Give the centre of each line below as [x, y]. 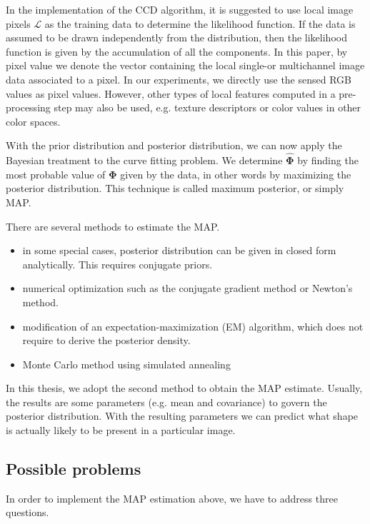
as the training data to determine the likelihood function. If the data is [200, 23]
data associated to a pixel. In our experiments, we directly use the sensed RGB [179, 79]
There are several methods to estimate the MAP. [113, 226]
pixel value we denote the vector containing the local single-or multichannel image [185, 65]
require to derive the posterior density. [106, 340]
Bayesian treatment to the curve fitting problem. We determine [144, 160]
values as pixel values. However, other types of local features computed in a [171, 93]
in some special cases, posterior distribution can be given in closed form [179, 250]
